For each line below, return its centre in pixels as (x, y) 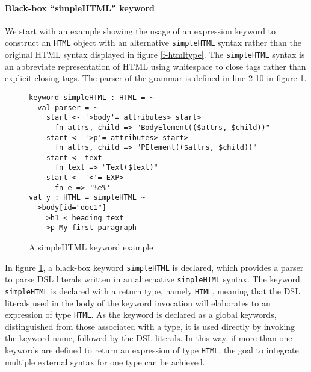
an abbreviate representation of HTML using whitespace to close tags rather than (155, 66)
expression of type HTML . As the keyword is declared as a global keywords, (141, 315)
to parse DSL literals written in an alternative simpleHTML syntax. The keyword (152, 279)
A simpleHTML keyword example (91, 247)
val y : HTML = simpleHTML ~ (87, 198)
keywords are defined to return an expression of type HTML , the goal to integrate (152, 350)
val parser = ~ (68, 107)
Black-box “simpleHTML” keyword (80, 8)
